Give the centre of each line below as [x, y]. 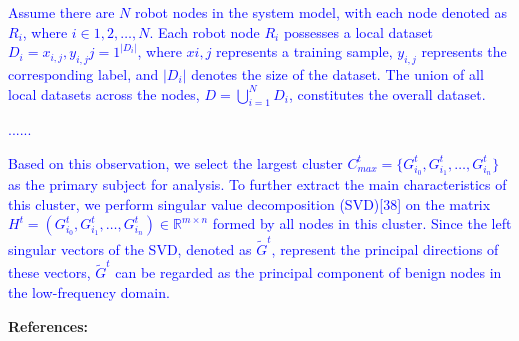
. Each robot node [204, 31]
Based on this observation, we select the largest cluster [175, 162]
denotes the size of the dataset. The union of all [337, 73]
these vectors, [49, 272]
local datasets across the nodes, [104, 93]
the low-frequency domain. [89, 291]
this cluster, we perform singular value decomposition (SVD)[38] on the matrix [249, 203]
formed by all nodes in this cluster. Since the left [362, 223]
